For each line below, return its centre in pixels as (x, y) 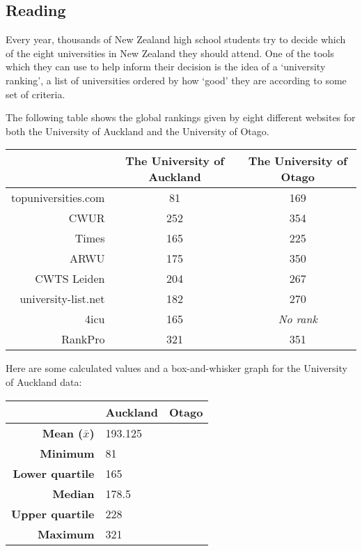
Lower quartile (54, 473)
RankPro (83, 339)
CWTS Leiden (70, 279)
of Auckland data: (44, 381)
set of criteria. (36, 94)
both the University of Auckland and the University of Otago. (137, 131)
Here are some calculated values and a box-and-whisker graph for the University (176, 368)
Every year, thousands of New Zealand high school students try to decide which (176, 39)
